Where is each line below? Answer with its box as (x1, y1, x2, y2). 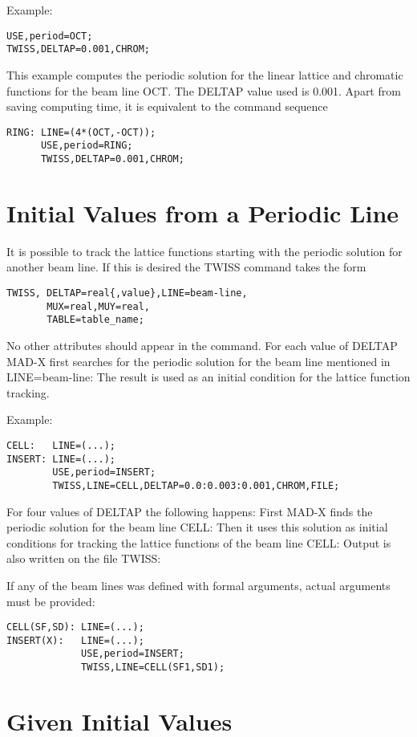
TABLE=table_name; (47, 314, 144, 326)
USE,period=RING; (40, 140, 133, 152)
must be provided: (6, 592, 95, 609)
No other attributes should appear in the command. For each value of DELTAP (6, 336, 398, 353)
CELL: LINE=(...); (6, 439, 116, 451)
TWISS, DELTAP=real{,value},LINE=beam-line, (6, 287, 248, 299)
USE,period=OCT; (6, 30, 93, 42)
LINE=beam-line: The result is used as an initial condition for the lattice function (6, 368, 411, 385)
